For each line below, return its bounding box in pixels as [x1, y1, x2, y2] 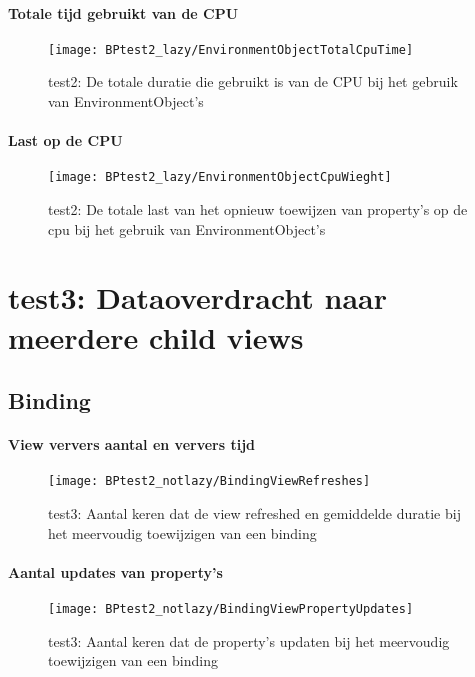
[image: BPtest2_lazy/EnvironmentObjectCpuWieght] [48, 170, 392, 185]
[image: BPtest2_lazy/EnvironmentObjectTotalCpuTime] [48, 42, 414, 57]
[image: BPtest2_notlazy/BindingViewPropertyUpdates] [48, 602, 414, 617]
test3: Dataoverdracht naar [8, 277, 388, 318]
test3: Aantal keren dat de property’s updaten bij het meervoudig [48, 630, 450, 651]
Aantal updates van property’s [8, 561, 223, 582]
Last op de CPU [8, 130, 123, 151]
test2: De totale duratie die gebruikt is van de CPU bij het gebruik [48, 71, 458, 92]
